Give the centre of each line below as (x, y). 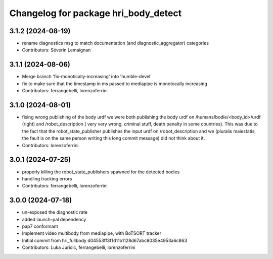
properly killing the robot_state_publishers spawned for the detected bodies (101, 172)
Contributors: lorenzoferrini (50, 145)
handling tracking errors (47, 178)
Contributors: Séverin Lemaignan (56, 50)
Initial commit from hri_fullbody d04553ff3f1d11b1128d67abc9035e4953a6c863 (104, 240)
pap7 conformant (40, 226)
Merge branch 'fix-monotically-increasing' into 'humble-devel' (87, 77)
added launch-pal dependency (54, 219)
